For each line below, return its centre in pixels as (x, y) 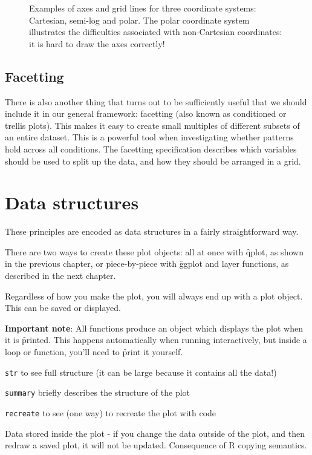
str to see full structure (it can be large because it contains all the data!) (141, 372)
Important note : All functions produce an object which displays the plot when (154, 328)
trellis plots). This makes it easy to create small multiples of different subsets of (152, 125)
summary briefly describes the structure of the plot (98, 392)
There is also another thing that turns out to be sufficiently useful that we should (156, 101)
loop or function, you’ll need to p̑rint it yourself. (94, 352)
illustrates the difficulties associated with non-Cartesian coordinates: (156, 32)
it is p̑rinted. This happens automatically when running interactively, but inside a (156, 340)
